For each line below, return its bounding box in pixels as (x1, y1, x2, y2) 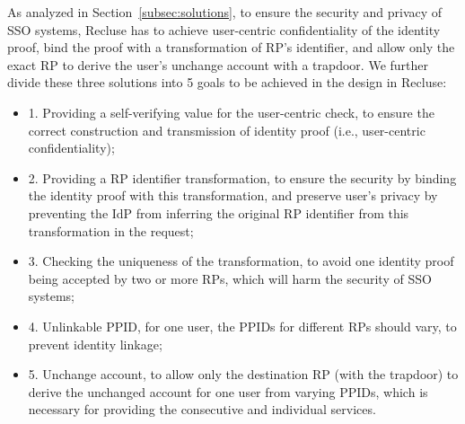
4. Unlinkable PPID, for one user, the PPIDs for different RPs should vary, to (28, 316, 457, 335)
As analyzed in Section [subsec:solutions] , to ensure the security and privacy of (7, 3, 443, 21)
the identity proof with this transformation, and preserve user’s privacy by (28, 186, 438, 205)
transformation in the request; (28, 221, 194, 240)
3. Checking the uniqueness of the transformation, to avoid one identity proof (28, 252, 454, 270)
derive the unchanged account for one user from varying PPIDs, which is (28, 382, 428, 401)
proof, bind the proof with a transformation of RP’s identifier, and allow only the (7, 38, 455, 57)
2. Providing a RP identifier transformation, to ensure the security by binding (28, 168, 457, 187)
